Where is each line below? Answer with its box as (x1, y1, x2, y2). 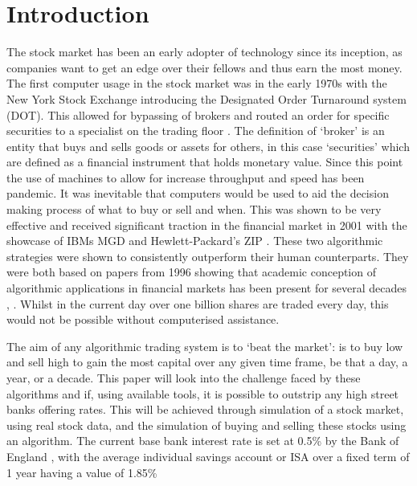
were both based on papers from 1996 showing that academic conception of (6, 263, 376, 280)
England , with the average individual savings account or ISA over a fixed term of (6, 447, 410, 464)
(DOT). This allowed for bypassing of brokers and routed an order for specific (6, 106, 390, 123)
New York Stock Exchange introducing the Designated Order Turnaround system (6, 90, 407, 107)
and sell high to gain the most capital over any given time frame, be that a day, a (6, 353, 408, 370)
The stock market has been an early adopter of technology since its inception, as (6, 43, 403, 60)
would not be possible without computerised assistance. (6, 311, 280, 328)
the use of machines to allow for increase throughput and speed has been (6, 169, 365, 186)
